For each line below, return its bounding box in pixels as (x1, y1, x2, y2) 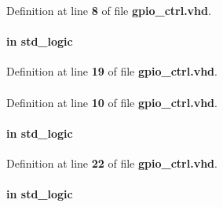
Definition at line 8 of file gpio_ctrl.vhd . (6, 2, 211, 18)
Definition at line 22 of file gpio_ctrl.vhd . (6, 154, 218, 171)
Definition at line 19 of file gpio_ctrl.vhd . (6, 63, 218, 79)
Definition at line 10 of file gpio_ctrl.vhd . (6, 94, 218, 110)
